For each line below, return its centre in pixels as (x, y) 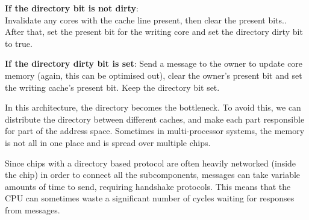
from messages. (33, 209)
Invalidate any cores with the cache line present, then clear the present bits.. (146, 20)
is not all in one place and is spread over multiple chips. (108, 142)
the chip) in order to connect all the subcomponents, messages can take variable (153, 175)
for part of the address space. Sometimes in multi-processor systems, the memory (155, 131)
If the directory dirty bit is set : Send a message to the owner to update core (154, 63)
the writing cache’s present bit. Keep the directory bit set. (112, 87)
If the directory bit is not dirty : (72, 8)
